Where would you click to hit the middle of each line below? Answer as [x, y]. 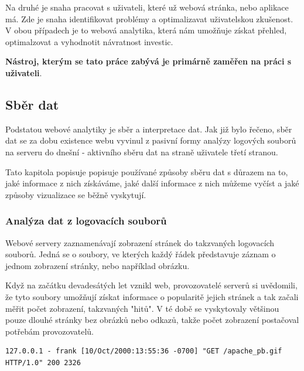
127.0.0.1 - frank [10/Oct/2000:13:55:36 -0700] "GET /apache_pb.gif [144, 351]
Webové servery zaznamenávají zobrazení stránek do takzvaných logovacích [140, 242]
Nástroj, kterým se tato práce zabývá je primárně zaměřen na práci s [148, 61]
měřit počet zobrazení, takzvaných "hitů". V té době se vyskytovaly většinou [142, 308]
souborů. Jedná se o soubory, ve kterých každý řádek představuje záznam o [141, 254]
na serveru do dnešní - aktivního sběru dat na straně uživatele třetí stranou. [142, 152]
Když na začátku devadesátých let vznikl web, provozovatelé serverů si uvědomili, [151, 285]
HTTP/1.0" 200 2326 [43, 363]
